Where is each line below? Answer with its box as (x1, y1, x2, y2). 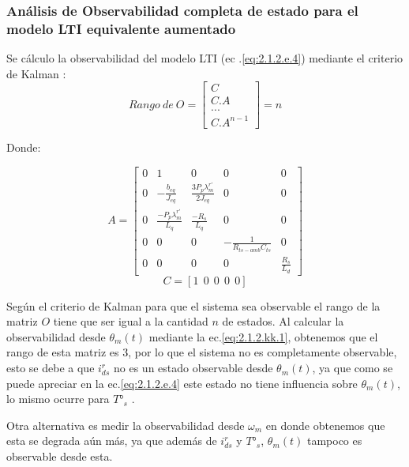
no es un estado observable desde (114, 360, 273, 376)
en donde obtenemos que (265, 416, 385, 433)
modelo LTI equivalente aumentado (6, 18, 236, 38)
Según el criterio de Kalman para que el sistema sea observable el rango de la (6, 297, 381, 314)
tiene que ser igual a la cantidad (53, 313, 208, 330)
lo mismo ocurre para (6, 390, 110, 407)
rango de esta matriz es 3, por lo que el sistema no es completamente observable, (6, 344, 397, 360)
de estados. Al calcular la (222, 313, 344, 330)
